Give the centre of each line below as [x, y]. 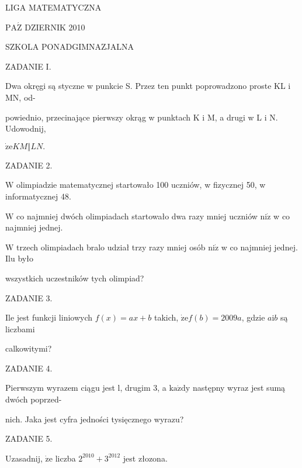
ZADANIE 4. [29, 368]
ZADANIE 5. [29, 438]
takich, [166, 317]
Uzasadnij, [24, 458]
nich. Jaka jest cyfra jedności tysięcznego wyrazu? [95, 419]
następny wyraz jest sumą [239, 388]
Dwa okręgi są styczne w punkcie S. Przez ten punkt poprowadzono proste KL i [148, 86]
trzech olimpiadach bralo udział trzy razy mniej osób [111, 247]
